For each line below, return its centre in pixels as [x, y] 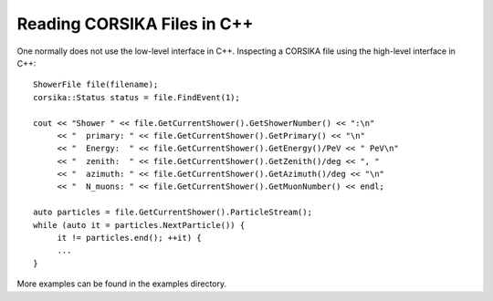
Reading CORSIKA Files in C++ [135, 24]
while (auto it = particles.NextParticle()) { [139, 225]
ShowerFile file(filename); [96, 85]
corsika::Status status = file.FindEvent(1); [137, 97]
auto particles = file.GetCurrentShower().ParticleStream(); [173, 213]
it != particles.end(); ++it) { [130, 238]
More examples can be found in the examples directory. [122, 284]
